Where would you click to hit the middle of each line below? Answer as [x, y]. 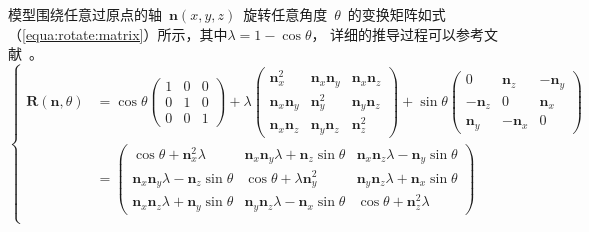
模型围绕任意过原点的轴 [85, 14]
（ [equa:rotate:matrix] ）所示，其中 [118, 33]
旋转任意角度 [285, 14]
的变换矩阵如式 [396, 14]
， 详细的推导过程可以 [384, 33]
